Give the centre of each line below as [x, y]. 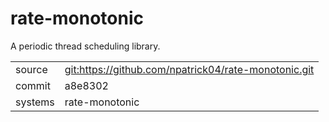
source [31, 69]
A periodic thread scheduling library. [85, 46]
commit [33, 85]
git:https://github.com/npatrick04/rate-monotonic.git [189, 69]
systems [35, 102]
